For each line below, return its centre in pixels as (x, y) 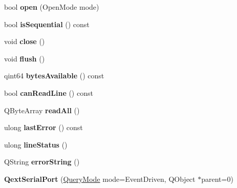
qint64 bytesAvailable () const (54, 76)
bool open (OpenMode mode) (52, 7)
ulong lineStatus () (36, 144)
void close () (25, 41)
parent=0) (217, 179)
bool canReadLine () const (49, 92)
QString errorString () (42, 162)
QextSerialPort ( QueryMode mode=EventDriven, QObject (100, 179)
